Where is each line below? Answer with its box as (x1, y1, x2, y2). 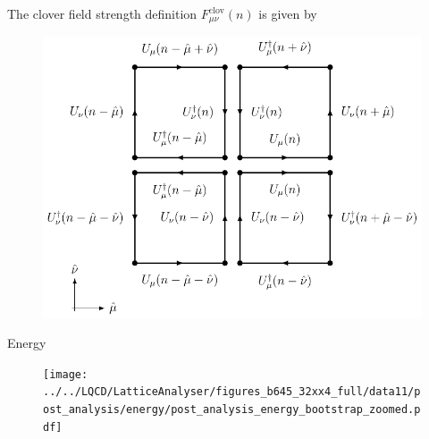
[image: (43, 367, 88, 381)
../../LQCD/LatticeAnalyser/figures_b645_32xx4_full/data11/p (43, 385, 421, 399)
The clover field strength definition (7, 4, 198, 22)
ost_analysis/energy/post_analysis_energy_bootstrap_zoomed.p (43, 403, 421, 417)
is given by (258, 4, 317, 22)
